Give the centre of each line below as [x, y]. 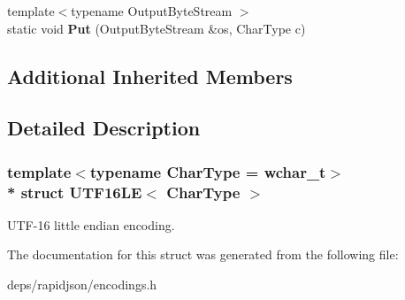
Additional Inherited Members [150, 76]
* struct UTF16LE [75, 192]
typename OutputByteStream [152, 11]
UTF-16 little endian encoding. [91, 224]
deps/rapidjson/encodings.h [82, 285]
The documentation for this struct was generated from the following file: [203, 254]
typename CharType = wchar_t [208, 171]
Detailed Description [104, 128]
